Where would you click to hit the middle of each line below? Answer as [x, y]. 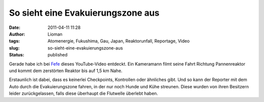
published [58, 55]
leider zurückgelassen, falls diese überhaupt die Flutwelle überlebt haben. [84, 94]
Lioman [55, 34]
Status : [17, 55]
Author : [17, 34]
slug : [14, 48]
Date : [15, 27]
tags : [14, 41]
